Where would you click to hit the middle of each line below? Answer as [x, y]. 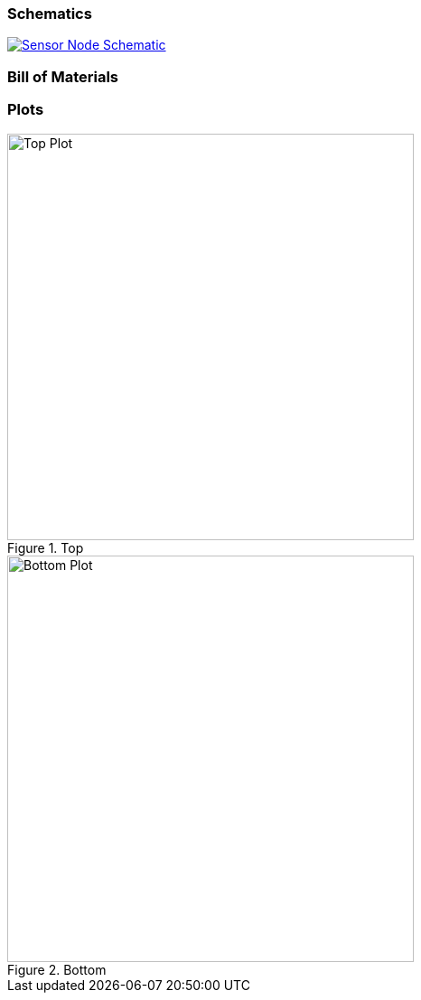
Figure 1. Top [46, 547]
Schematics [50, 14]
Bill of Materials [63, 76]
